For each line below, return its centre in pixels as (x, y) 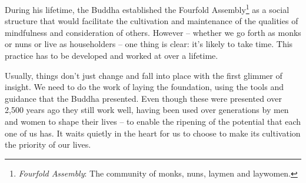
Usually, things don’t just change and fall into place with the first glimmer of (144, 75)
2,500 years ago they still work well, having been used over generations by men (147, 110)
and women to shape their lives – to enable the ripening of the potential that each (153, 121)
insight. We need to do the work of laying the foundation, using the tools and (144, 87)
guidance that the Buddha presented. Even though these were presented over (143, 98)
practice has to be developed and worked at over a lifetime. (112, 56)
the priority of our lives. (48, 144)
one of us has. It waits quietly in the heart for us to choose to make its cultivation (153, 133)
